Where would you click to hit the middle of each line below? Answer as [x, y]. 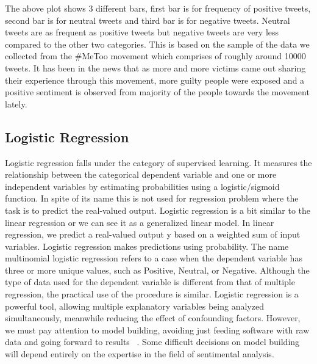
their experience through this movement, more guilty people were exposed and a [155, 80]
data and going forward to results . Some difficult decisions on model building [152, 342]
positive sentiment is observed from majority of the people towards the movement [157, 92]
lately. [16, 104]
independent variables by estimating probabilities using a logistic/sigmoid [142, 186]
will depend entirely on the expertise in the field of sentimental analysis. [140, 354]
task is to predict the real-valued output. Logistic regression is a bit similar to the [158, 210]
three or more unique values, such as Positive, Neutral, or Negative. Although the [157, 270]
